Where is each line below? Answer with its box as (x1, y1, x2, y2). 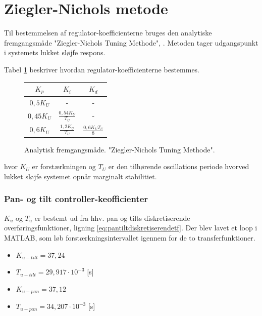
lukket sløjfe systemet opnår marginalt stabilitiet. (4, 171, 157, 181)
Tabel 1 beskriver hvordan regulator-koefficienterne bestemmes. (4, 64, 200, 74)
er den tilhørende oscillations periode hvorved (108, 161, 249, 172)
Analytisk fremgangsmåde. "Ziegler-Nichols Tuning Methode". (24, 144, 215, 154)
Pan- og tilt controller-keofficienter (4, 192, 148, 205)
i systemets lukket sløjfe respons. (4, 47, 106, 58)
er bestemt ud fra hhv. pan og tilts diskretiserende (34, 212, 190, 223)
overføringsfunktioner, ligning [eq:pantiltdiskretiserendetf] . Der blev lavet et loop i (4, 222, 257, 233)
